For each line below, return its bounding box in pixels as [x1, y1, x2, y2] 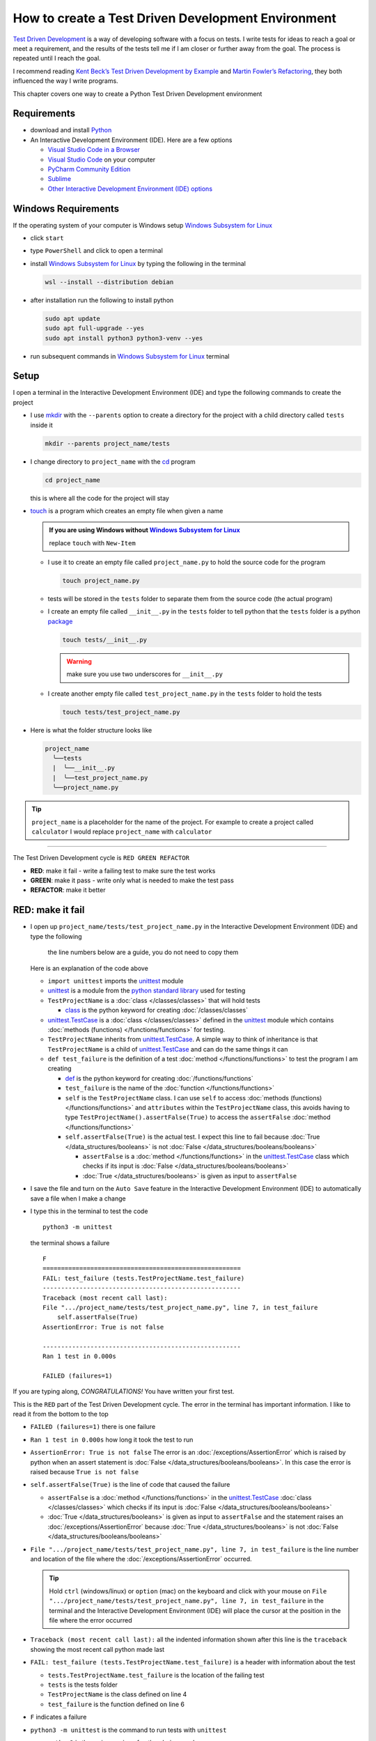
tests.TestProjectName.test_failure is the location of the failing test [47, 1671, 265, 1679]
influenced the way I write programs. [13, 77, 118, 85]
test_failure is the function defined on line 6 [47, 1700, 185, 1708]
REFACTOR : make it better [30, 886, 106, 894]
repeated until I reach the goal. [13, 54, 101, 63]
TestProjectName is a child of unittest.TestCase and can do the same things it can [47, 1045, 288, 1053]
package [47, 617, 73, 625]
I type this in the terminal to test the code [30, 1207, 148, 1215]
